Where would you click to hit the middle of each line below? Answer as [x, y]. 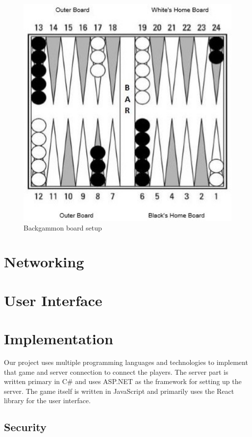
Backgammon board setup [63, 228]
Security [25, 427]
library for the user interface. [47, 400]
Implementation [59, 338]
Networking [44, 262]
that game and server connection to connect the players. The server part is [116, 372]
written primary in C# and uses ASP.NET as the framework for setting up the [123, 381]
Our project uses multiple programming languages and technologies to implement [126, 362]
